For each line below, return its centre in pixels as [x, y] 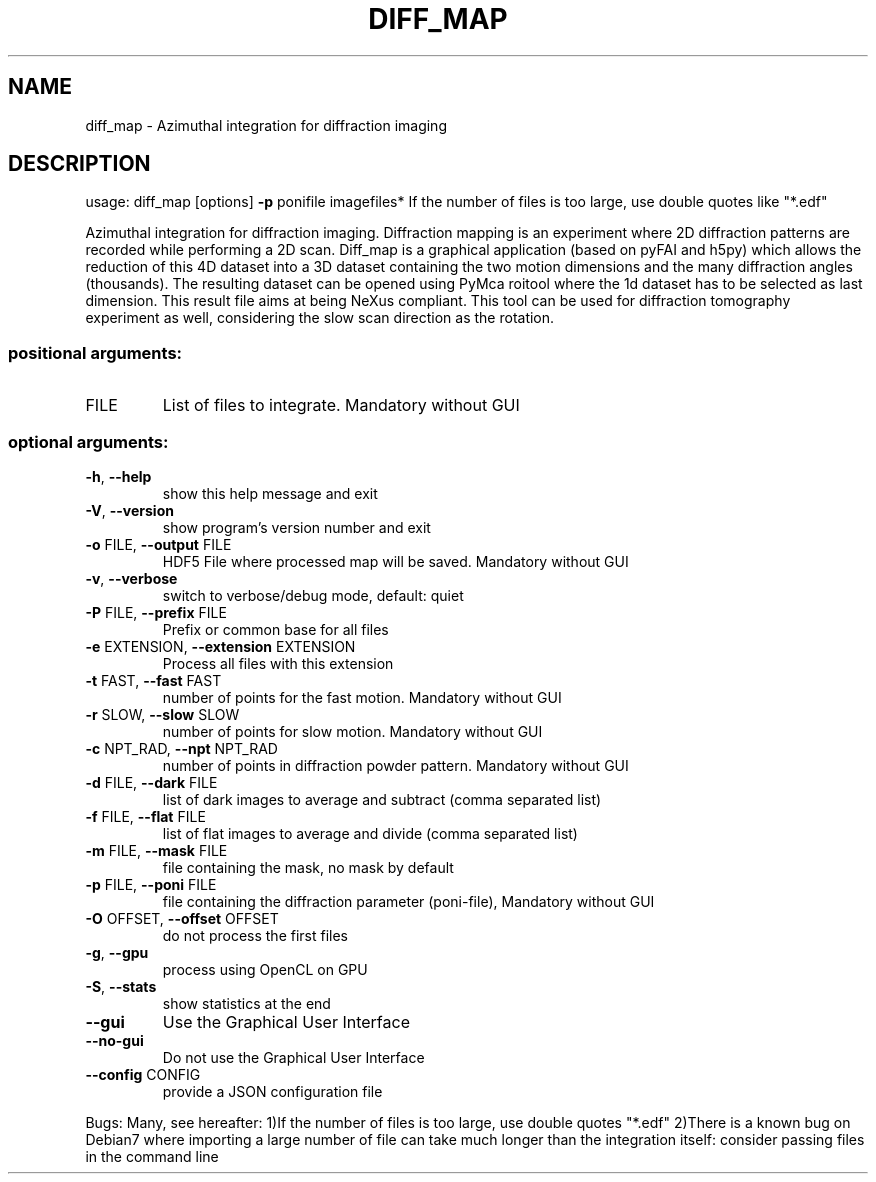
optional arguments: [88, 441]
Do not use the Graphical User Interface [293, 1057]
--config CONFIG [143, 1074]
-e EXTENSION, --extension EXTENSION [220, 646]
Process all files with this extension [278, 663]
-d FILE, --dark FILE [151, 782]
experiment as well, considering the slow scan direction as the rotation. [320, 318]
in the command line [152, 1156]
